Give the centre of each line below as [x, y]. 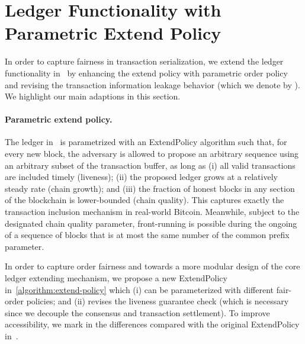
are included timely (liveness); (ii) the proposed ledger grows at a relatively [141, 177]
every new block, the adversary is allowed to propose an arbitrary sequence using [152, 154]
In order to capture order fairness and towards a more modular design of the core [152, 266]
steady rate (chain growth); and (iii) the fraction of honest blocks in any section [150, 188]
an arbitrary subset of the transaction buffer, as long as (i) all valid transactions [150, 165]
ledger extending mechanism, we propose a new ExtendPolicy [116, 278]
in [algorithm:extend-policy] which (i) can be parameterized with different [139, 289]
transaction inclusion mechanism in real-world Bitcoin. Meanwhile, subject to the [152, 212]
